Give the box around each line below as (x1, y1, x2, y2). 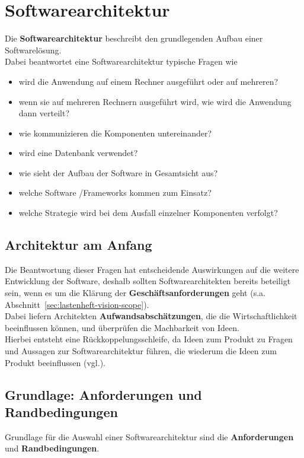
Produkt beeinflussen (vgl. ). (5, 356, 105, 368)
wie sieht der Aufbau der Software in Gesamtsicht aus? (18, 166, 218, 179)
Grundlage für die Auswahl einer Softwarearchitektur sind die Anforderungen (5, 430, 294, 443)
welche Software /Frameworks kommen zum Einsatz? (18, 186, 212, 199)
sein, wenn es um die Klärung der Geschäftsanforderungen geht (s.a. (5, 287, 265, 299)
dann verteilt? (18, 107, 70, 119)
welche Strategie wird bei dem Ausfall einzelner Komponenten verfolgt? (18, 206, 278, 219)
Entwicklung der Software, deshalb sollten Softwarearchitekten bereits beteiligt (5, 275, 291, 287)
